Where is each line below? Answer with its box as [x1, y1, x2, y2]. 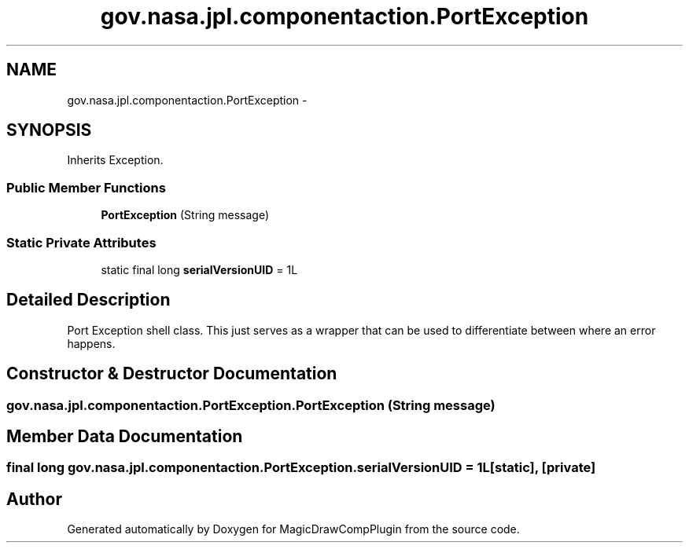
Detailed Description [6, 290, 171, 310]
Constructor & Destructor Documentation [6, 364, 337, 384]
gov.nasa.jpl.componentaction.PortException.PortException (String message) [6, 397, 496, 413]
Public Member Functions [6, 179, 166, 196]
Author [6, 489, 62, 509]
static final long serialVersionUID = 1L [101, 262, 298, 276]
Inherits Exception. [67, 153, 164, 167]
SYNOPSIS [6, 120, 92, 141]
